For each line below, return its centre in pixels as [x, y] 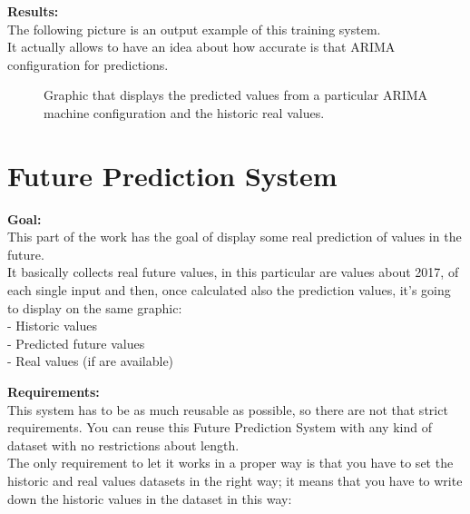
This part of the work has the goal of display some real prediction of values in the [235, 237]
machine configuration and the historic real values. [184, 112]
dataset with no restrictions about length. [123, 445]
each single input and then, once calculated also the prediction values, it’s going [229, 290]
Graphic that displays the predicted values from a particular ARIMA [236, 95]
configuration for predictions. [88, 64]
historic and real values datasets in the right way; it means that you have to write [235, 480]
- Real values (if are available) [91, 361]
